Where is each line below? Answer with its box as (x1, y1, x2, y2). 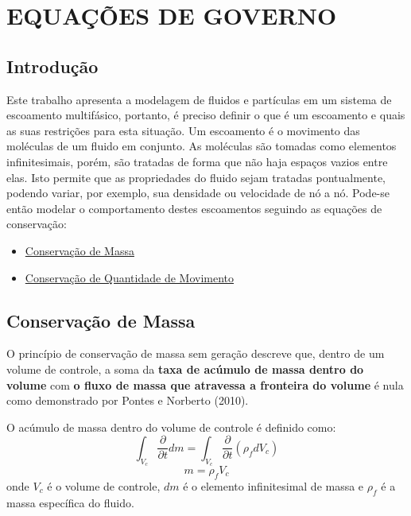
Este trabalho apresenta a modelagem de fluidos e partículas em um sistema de (6, 91, 392, 107)
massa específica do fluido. (6, 494, 134, 510)
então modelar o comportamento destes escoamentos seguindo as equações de (6, 200, 382, 216)
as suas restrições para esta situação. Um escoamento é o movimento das (6, 122, 360, 138)
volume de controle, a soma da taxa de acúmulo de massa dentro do (6, 360, 364, 377)
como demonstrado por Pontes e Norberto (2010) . (6, 392, 249, 409)
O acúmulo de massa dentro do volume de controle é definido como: (6, 418, 336, 435)
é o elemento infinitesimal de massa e (183, 477, 364, 494)
